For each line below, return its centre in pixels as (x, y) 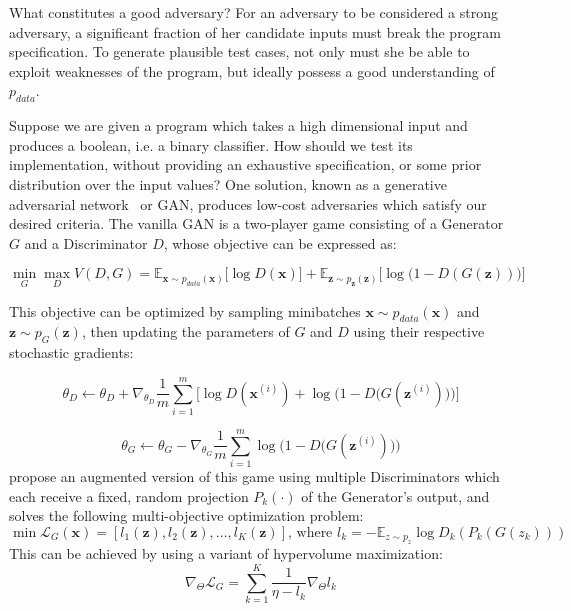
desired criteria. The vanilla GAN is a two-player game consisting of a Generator (256, 223)
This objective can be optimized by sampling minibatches (185, 310)
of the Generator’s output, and (395, 495)
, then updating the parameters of (185, 331)
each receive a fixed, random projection (129, 495)
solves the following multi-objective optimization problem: (186, 515)
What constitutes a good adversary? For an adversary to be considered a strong (253, 12)
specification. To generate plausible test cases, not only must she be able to (239, 51)
